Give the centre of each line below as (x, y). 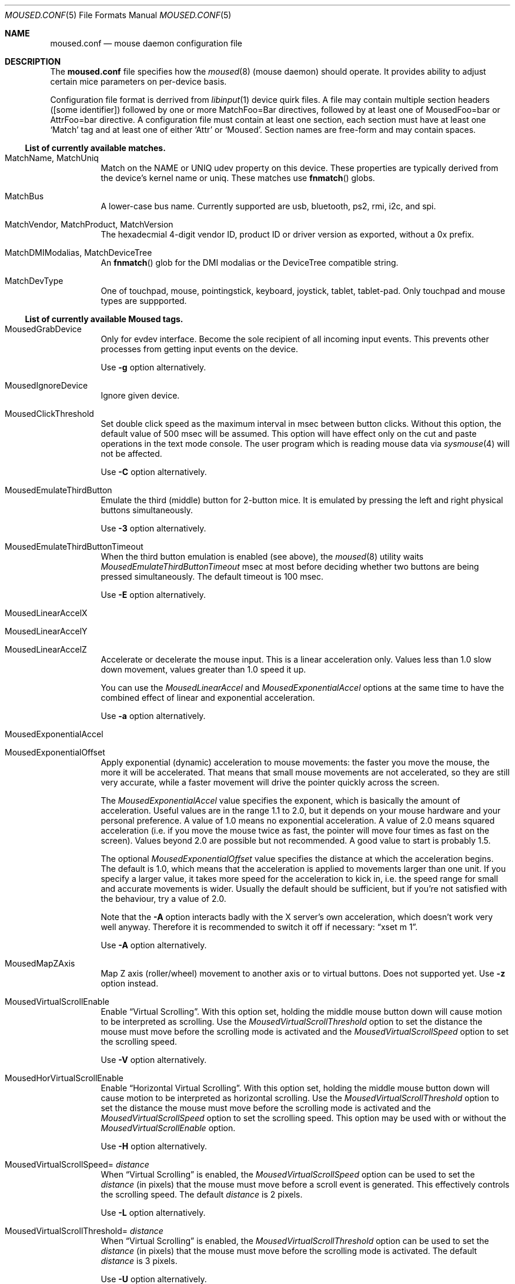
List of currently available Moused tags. (104, 319)
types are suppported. (144, 301)
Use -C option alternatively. (154, 472)
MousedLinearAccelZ (46, 649)
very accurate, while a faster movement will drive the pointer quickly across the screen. (270, 782)
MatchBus (24, 196)
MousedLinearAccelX (46, 613)
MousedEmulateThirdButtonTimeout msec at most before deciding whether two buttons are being (290, 566)
